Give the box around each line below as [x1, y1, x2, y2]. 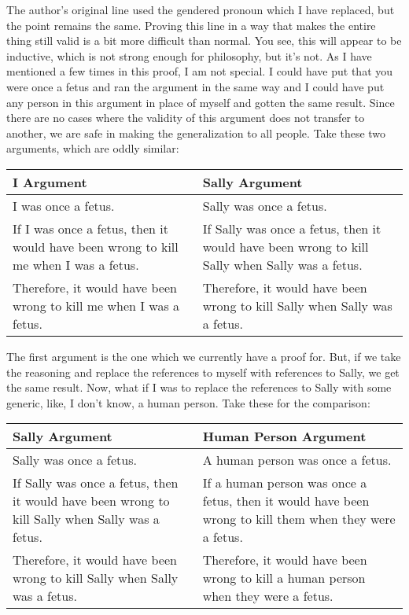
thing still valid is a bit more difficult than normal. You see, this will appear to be [6, 32, 402, 49]
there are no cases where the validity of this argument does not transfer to [6, 109, 365, 126]
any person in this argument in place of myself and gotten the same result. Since [6, 94, 395, 110]
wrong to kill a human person [202, 569, 366, 587]
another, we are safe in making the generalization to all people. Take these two [6, 124, 386, 141]
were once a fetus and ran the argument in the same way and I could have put [6, 78, 385, 94]
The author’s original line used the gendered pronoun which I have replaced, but [6, 2, 395, 17]
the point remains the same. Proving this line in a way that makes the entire [6, 17, 376, 33]
